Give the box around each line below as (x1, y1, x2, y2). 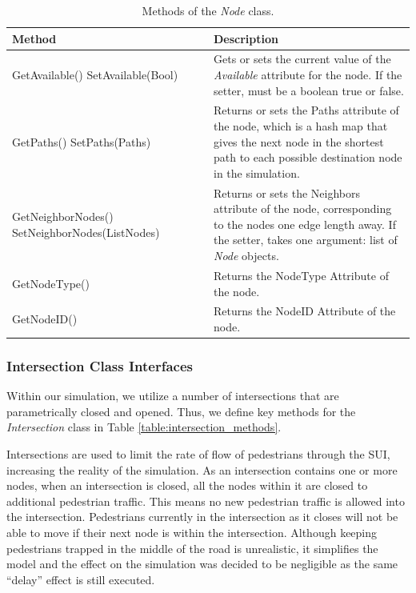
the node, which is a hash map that (214, 118, 388, 134)
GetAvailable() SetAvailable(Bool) (12, 66, 178, 83)
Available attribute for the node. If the (214, 66, 402, 83)
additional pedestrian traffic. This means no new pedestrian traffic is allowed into (6, 492, 405, 509)
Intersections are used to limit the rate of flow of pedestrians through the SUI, (6, 446, 390, 463)
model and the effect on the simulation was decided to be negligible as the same (6, 555, 398, 572)
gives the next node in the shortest (214, 133, 384, 150)
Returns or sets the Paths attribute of (214, 102, 399, 118)
